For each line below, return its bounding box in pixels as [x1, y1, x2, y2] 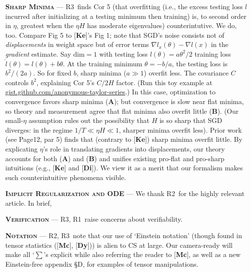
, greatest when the [16, 20, 74, 30]
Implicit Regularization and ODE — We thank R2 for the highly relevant [5, 188, 245, 198]
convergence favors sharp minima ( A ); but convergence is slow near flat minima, [5, 96, 244, 106]
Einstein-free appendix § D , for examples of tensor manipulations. [5, 258, 199, 269]
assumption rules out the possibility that [29, 115, 150, 125]
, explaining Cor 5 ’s [36, 77, 94, 87]
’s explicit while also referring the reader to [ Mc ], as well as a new [44, 249, 241, 259]
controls [5, 77, 29, 87]
